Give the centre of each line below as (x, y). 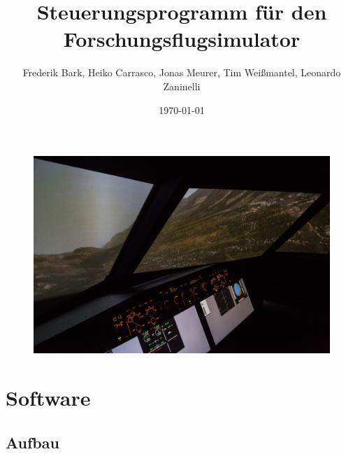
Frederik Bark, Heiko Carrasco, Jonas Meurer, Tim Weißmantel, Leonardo (182, 72)
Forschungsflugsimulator (182, 39)
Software (48, 398)
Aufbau (33, 442)
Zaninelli (182, 86)
